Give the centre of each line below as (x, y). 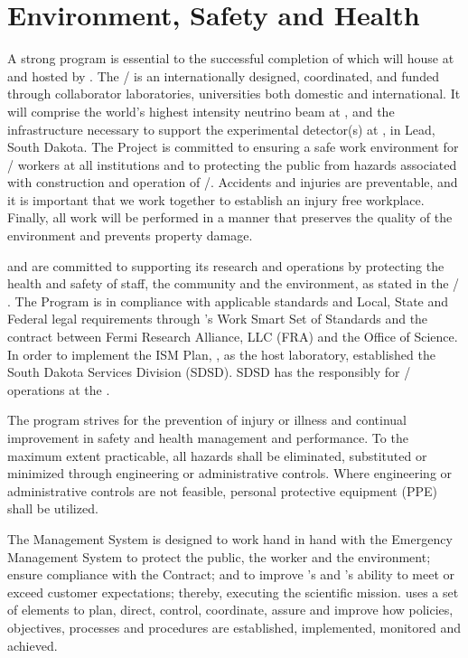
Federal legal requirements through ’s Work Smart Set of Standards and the (218, 319)
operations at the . (59, 389)
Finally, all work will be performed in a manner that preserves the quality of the (230, 217)
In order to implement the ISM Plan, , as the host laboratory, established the (221, 354)
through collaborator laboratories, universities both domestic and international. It (234, 94)
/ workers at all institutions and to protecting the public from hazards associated (232, 164)
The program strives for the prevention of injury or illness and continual (207, 420)
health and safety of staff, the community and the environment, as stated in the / (234, 283)
